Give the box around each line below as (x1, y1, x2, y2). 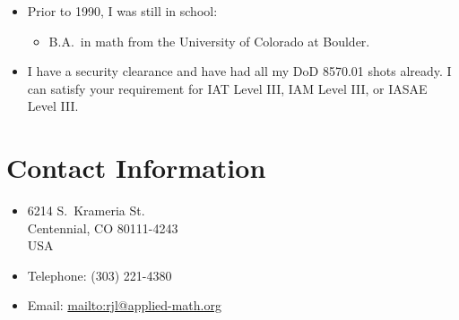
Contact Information (6, 149, 266, 186)
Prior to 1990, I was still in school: (27, 2, 218, 20)
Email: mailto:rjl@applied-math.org (27, 296, 221, 315)
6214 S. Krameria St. (27, 201, 145, 220)
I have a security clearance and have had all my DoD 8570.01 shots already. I (27, 62, 452, 80)
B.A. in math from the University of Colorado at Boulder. (48, 31, 370, 50)
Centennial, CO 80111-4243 (27, 218, 178, 237)
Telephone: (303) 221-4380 (27, 265, 172, 284)
